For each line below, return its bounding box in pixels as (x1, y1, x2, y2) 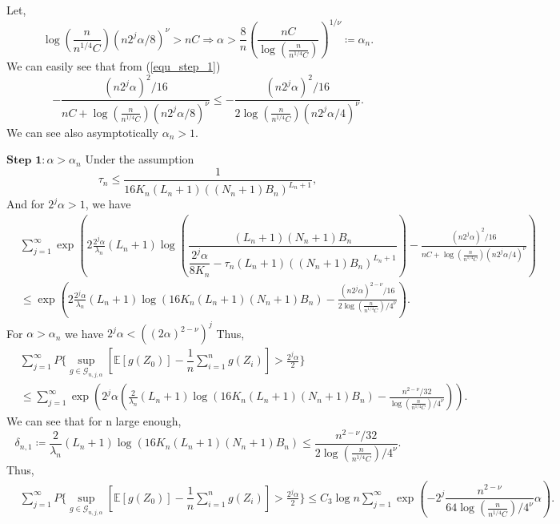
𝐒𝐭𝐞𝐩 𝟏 (6, 155, 42, 167)
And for (6, 195, 45, 212)
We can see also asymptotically (6, 123, 158, 140)
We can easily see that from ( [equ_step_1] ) (6, 58, 221, 75)
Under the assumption (85, 151, 194, 167)
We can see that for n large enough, (6, 413, 182, 429)
